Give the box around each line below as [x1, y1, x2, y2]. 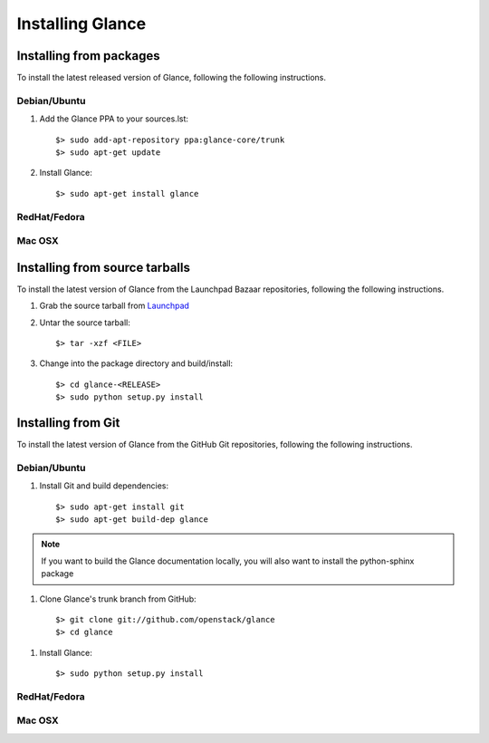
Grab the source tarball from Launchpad [39, 300, 190, 312]
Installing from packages [16, 48, 160, 63]
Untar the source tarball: [39, 317, 130, 328]
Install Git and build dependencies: [39, 480, 169, 491]
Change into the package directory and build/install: [39, 358, 234, 369]
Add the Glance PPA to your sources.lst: [39, 113, 189, 124]
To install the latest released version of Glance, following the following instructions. [16, 72, 326, 83]
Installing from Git [16, 415, 120, 430]
